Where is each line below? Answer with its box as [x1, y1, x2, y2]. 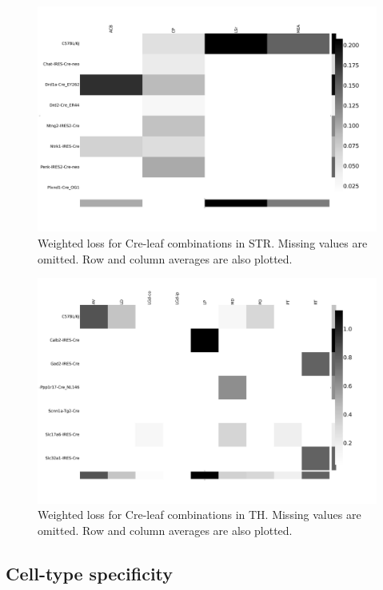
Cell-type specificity [6, 560, 174, 585]
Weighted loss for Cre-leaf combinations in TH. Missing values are [38, 506, 361, 523]
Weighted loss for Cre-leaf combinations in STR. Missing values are [38, 234, 368, 251]
